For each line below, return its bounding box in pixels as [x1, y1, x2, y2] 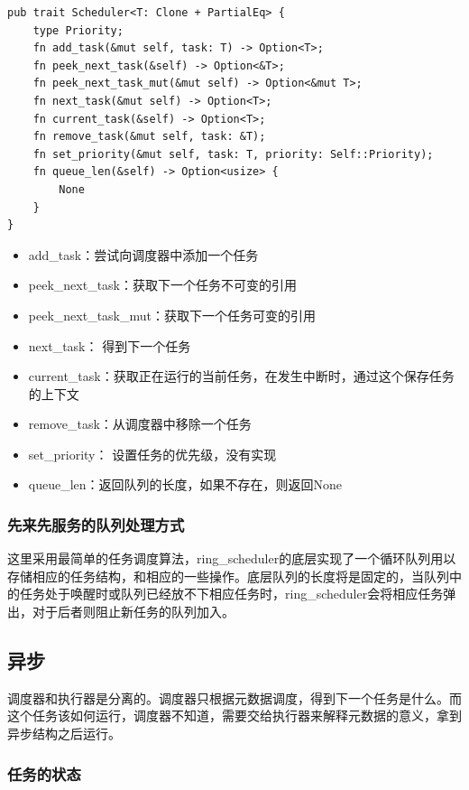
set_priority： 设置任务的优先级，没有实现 [28, 444, 277, 463]
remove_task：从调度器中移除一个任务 [28, 414, 252, 433]
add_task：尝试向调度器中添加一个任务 [28, 245, 259, 264]
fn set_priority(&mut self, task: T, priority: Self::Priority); [32, 147, 434, 161]
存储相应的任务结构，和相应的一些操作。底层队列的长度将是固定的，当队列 [7, 566, 449, 585]
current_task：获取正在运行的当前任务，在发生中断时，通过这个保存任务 [28, 367, 455, 386]
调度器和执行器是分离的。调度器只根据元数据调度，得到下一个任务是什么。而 [7, 688, 462, 707]
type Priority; [32, 23, 124, 37]
